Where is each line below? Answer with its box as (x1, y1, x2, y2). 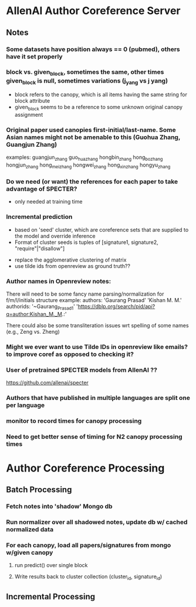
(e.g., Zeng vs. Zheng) (6, 328, 60, 335)
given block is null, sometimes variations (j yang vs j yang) (6, 76, 168, 86)
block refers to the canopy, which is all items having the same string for (14, 91, 188, 98)
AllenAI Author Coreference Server (6, 4, 181, 18)
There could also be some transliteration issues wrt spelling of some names (6, 321, 189, 329)
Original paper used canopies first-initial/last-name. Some (6, 126, 176, 134)
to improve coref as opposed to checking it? (6, 350, 134, 358)
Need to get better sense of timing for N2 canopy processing (6, 432, 183, 440)
